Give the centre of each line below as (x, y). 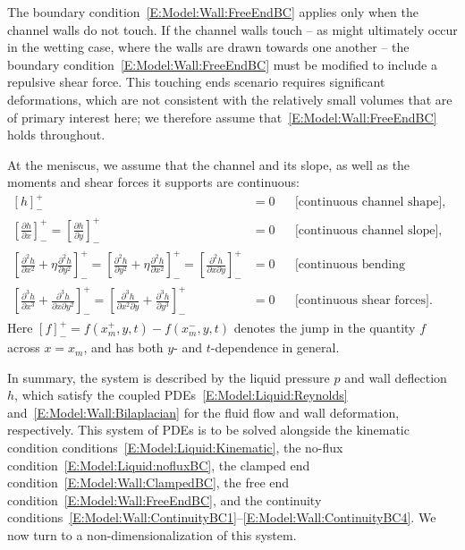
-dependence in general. (275, 347)
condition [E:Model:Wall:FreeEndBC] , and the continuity (165, 499)
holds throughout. (56, 135)
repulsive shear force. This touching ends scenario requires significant (196, 82)
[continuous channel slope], (368, 230)
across (24, 347)
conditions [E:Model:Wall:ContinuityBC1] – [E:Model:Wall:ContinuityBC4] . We (222, 517)
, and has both (123, 347)
